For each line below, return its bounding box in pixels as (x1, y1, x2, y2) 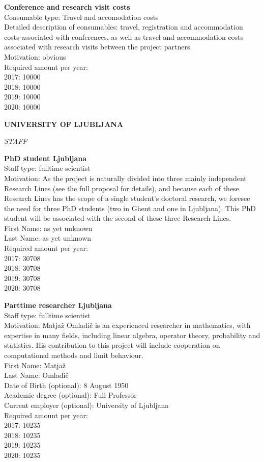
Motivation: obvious (4, 51, 66, 62)
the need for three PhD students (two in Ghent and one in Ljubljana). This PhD (4, 202, 256, 213)
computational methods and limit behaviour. (4, 350, 143, 360)
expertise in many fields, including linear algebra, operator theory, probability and (4, 329, 260, 340)
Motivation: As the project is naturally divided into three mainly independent (4, 172, 247, 183)
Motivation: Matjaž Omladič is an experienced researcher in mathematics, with (4, 320, 251, 330)
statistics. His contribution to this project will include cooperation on (4, 340, 220, 350)
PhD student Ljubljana (4, 152, 87, 163)
